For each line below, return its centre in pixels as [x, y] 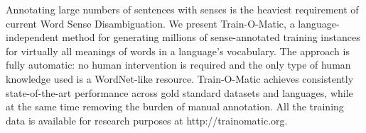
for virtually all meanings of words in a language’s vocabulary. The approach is [178, 51]
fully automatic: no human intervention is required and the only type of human [178, 65]
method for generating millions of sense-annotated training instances [211, 37]
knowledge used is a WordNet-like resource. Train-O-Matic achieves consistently [180, 78]
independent [32, 37]
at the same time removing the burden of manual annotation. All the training [175, 106]
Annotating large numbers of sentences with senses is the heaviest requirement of [182, 9]
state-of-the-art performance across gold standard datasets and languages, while [179, 92]
